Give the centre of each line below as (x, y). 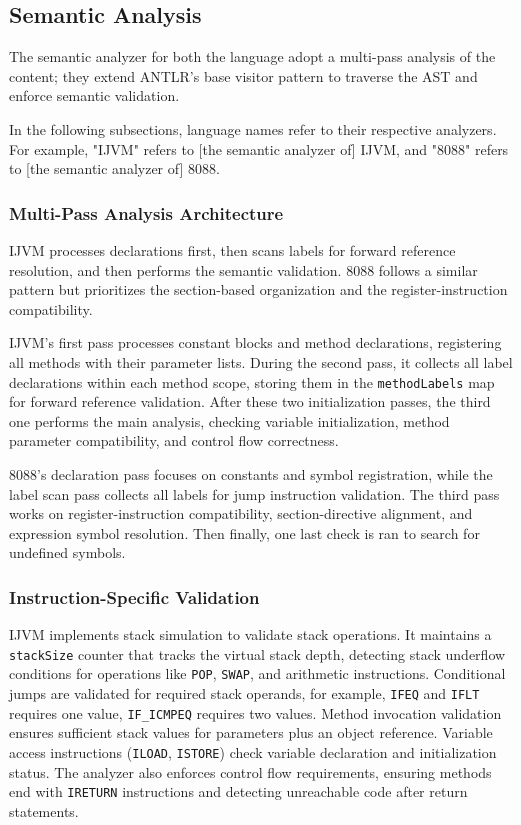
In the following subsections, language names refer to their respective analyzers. (253, 128)
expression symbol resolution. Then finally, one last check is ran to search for (244, 532)
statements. (44, 810)
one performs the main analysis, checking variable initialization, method (229, 420)
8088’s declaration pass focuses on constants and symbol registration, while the (251, 473)
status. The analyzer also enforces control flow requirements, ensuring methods (250, 771)
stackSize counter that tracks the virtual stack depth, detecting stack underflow (257, 653)
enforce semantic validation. (94, 95)
